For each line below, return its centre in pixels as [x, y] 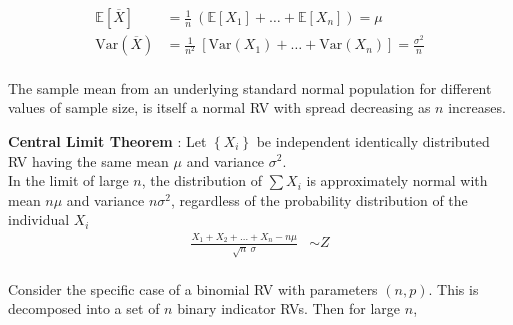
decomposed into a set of [84, 308]
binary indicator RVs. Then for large [289, 308]
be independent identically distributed [373, 140]
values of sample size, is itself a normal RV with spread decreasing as [219, 107]
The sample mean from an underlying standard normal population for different [250, 87]
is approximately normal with [397, 180]
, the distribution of [201, 180]
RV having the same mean [88, 160]
